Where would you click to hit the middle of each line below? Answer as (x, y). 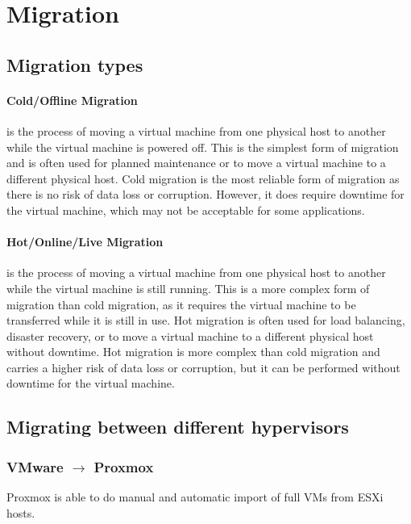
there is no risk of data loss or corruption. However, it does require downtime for (205, 194)
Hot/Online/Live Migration (85, 242)
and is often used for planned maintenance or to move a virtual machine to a (196, 163)
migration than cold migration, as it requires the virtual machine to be (181, 304)
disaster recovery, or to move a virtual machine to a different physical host (190, 335)
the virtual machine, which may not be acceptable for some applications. (186, 210)
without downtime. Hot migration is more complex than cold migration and (193, 352)
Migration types (75, 64)
